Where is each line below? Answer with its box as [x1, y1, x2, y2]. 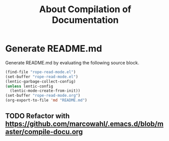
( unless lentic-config [5, 84, 53, 89]
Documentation [51, 14, 119, 26]
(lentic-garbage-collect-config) [5, 79, 76, 84]
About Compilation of [39, 4, 131, 15]
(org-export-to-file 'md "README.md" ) [5, 98, 87, 103]
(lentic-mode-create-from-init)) [10, 88, 81, 93]
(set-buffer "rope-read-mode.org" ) [5, 93, 81, 98]
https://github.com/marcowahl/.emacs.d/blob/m [5, 120, 164, 128]
